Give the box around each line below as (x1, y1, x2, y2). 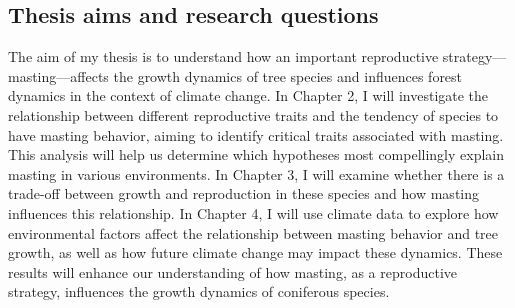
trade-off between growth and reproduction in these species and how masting (8, 183, 480, 204)
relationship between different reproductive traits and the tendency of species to (8, 104, 499, 125)
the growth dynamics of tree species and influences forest (113, 65, 463, 86)
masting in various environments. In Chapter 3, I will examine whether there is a (8, 163, 505, 184)
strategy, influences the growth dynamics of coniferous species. (8, 281, 390, 302)
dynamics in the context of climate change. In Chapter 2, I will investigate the (8, 85, 489, 106)
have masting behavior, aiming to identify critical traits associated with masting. (8, 124, 504, 145)
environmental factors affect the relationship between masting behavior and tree (8, 222, 499, 243)
